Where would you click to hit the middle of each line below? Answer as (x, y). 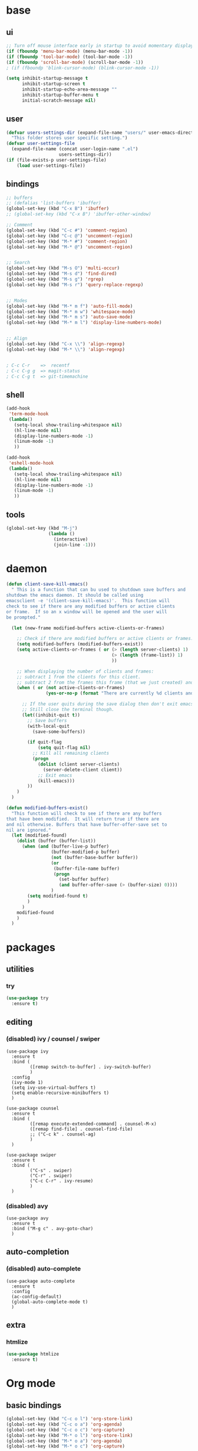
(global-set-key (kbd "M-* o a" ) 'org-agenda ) (64, 1441)
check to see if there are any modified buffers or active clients (91, 606)
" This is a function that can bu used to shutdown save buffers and (98, 590)
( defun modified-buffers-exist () (47, 808)
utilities (20, 969)
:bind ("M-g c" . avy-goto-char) (52, 1228)
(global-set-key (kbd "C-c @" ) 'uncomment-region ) (70, 236)
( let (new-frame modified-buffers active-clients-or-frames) (88, 628)
